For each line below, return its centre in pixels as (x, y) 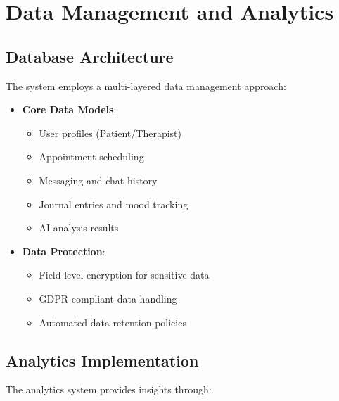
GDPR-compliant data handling (108, 298)
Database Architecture (90, 56)
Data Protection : (64, 251)
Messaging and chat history (98, 180)
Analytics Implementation (102, 360)
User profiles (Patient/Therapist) (110, 133)
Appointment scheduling (91, 157)
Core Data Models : (69, 109)
